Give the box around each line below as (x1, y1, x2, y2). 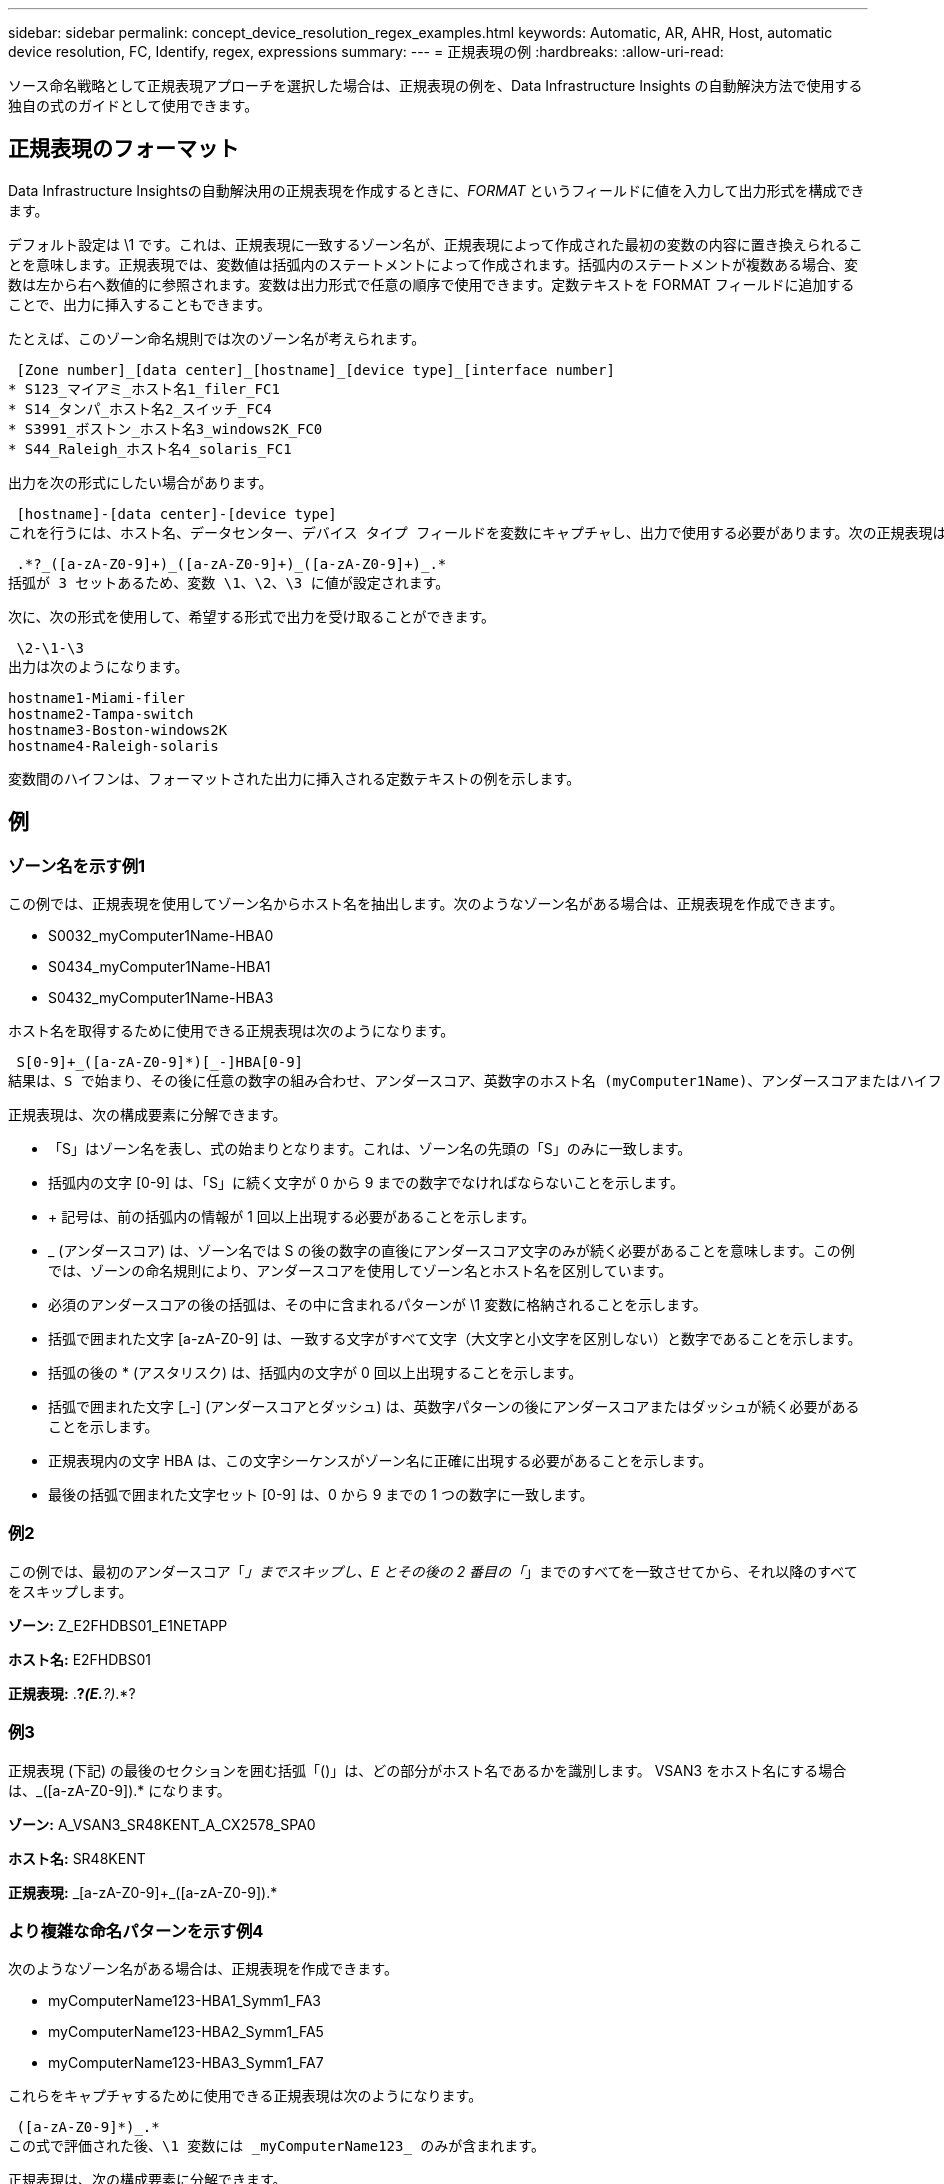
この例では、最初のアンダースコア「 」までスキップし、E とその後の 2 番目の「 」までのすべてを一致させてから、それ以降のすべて (8, 1562, 858, 1580)
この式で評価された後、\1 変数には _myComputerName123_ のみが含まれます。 (8, 2138, 545, 2155)
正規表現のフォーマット (8, 136, 239, 162)
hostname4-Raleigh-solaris (8, 737, 219, 754)
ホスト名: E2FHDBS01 (8, 1650, 152, 1668)
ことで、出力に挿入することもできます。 (8, 295, 272, 313)
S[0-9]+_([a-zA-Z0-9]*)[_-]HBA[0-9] (16, 1054, 304, 1071)
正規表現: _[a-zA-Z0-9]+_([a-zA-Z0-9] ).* (8, 1883, 278, 1901)
